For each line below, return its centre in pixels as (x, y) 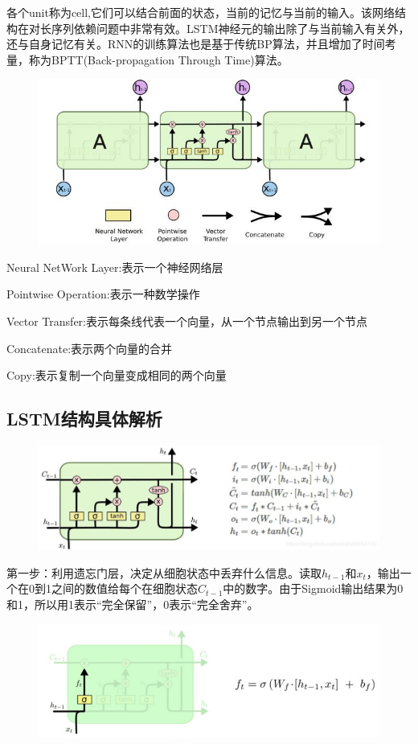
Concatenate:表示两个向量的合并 (90, 348)
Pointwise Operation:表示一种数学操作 (103, 294)
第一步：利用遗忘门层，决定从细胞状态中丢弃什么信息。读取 (164, 572)
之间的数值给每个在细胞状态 (124, 588)
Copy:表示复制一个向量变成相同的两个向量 (117, 375)
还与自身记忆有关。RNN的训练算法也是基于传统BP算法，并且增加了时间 (196, 44)
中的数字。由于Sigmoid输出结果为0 (313, 588)
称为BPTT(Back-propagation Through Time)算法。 (158, 59)
